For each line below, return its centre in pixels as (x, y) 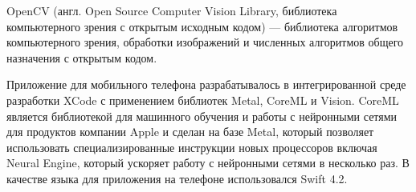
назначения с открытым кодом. (82, 57)
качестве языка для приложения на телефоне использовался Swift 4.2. (177, 178)
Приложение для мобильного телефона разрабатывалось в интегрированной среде (206, 84)
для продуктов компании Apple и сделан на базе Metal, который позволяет (190, 132)
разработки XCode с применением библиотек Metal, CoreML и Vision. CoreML (203, 100)
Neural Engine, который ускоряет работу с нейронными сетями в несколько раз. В (208, 163)
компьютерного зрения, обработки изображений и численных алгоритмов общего (205, 42)
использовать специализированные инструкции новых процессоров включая (192, 147)
